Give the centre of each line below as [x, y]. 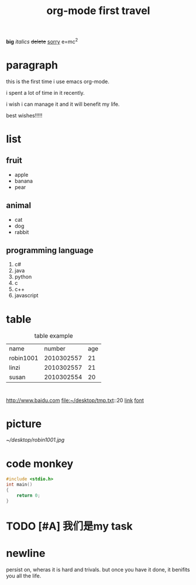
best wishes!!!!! [24, 115]
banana [24, 181]
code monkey [40, 464]
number [55, 349]
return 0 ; [29, 495]
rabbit [22, 232]
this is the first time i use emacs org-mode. [58, 81]
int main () [19, 485]
